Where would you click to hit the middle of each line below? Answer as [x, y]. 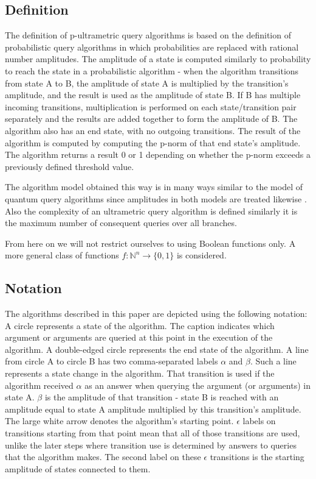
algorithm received [39, 385]
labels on [259, 421]
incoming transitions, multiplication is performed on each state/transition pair [151, 106]
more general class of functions [62, 255]
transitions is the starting [257, 457]
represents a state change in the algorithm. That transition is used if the [140, 373]
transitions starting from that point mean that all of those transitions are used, [153, 433]
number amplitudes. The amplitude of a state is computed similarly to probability [158, 59]
